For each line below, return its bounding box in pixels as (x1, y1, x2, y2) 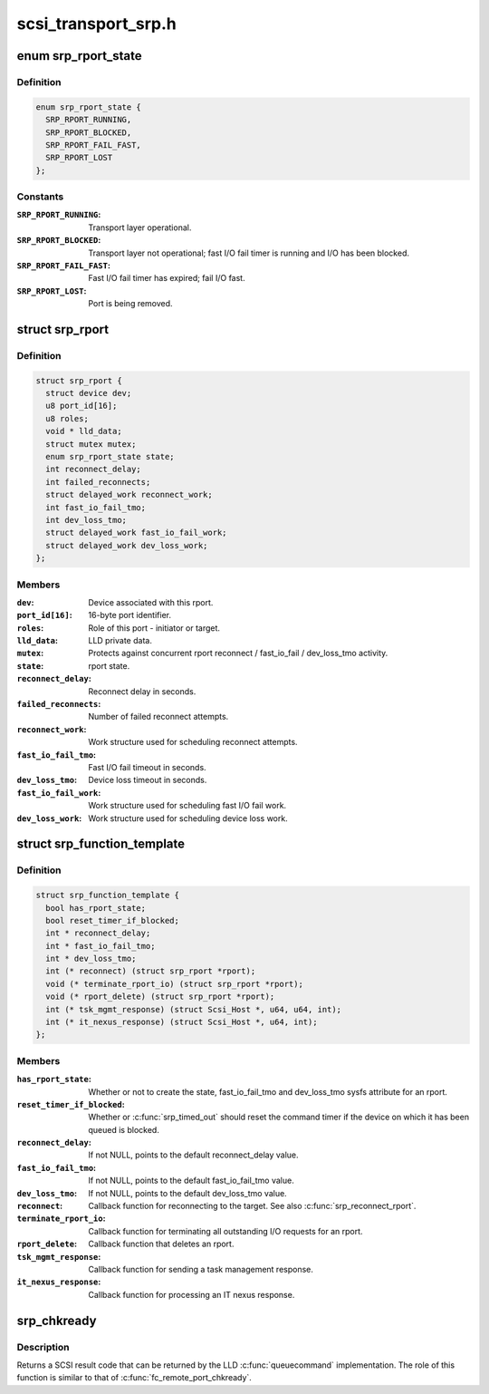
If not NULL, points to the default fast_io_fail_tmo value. (88, 1175, 294, 1186)
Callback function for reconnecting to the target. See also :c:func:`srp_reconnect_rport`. (88, 1201, 417, 1212)
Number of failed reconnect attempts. (88, 712, 229, 722)
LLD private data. (88, 635, 153, 646)
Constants (16, 190, 64, 203)
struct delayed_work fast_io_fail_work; (45, 528, 227, 538)
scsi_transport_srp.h (16, 14, 177, 34)
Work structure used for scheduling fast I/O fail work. (88, 800, 287, 811)
